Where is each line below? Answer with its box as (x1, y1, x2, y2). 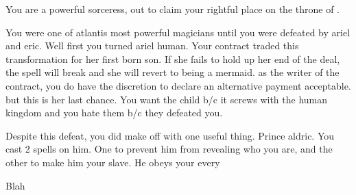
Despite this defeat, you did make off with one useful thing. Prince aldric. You (5, 128, 335, 142)
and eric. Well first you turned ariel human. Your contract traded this (5, 38, 299, 53)
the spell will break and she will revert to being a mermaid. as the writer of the (5, 65, 340, 79)
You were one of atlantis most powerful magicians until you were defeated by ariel (5, 25, 351, 39)
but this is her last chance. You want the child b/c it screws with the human (5, 92, 328, 106)
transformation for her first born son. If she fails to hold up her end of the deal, (5, 51, 340, 66)
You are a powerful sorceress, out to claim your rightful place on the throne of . (5, 2, 340, 16)
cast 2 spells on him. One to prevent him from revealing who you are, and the (5, 142, 333, 156)
